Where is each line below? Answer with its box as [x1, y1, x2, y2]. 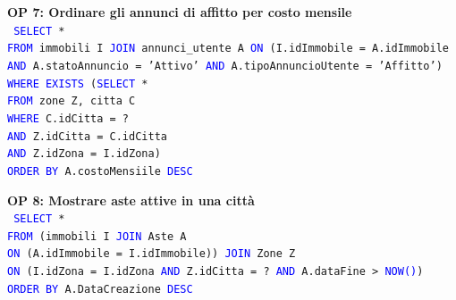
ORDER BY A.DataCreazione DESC [7, 282, 193, 296]
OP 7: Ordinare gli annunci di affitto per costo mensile [7, 3, 352, 21]
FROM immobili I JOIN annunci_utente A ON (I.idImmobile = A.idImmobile [7, 42, 449, 55]
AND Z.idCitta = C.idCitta [7, 129, 167, 143]
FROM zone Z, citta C [7, 95, 136, 108]
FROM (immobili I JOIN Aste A [7, 229, 187, 243]
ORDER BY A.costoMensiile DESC [7, 164, 193, 178]
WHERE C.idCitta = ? [7, 112, 130, 125]
